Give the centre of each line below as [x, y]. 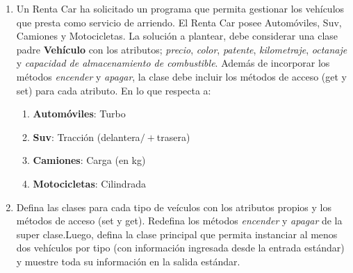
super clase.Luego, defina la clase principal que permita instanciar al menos [177, 234]
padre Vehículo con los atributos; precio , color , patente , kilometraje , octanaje [182, 49]
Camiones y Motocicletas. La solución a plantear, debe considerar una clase [177, 36]
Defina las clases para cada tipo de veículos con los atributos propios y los [174, 207]
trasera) [173, 136]
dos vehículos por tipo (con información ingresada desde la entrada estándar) [180, 248]
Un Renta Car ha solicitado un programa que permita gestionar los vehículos [180, 8]
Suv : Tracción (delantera [87, 136]
